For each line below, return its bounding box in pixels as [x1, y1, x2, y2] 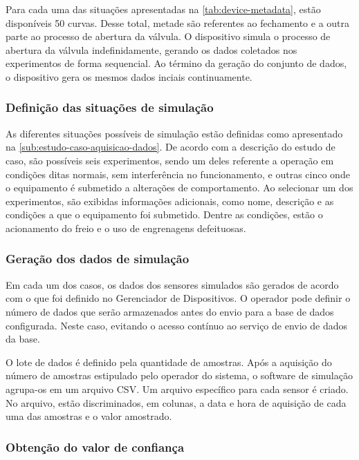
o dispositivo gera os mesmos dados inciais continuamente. [6, 69, 252, 84]
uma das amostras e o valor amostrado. [6, 409, 172, 423]
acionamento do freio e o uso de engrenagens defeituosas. [6, 220, 246, 235]
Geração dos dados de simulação [6, 250, 190, 267]
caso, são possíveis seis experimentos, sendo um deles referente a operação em [6, 153, 334, 167]
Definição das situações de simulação [6, 99, 214, 116]
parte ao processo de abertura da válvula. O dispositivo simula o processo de [6, 29, 331, 44]
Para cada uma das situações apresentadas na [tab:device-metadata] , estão [6, 2, 321, 16]
